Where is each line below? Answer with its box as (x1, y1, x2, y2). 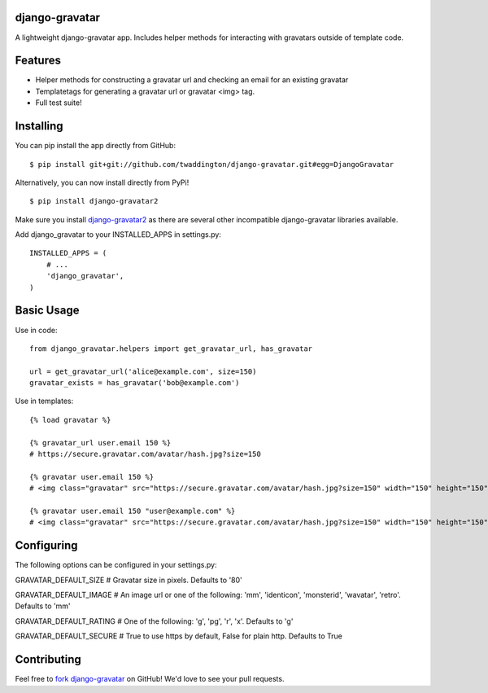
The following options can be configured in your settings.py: (15, 560, 217, 570)
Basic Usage (15, 304, 80, 318)
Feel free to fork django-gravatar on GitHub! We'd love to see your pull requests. (15, 674, 285, 684)
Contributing (15, 652, 81, 667)
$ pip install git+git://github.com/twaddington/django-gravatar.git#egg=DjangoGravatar (29, 160, 394, 169)
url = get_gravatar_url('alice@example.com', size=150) (29, 366, 257, 376)
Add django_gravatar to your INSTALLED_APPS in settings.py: (15, 230, 221, 239)
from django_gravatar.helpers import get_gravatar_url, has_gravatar (29, 344, 313, 353)
